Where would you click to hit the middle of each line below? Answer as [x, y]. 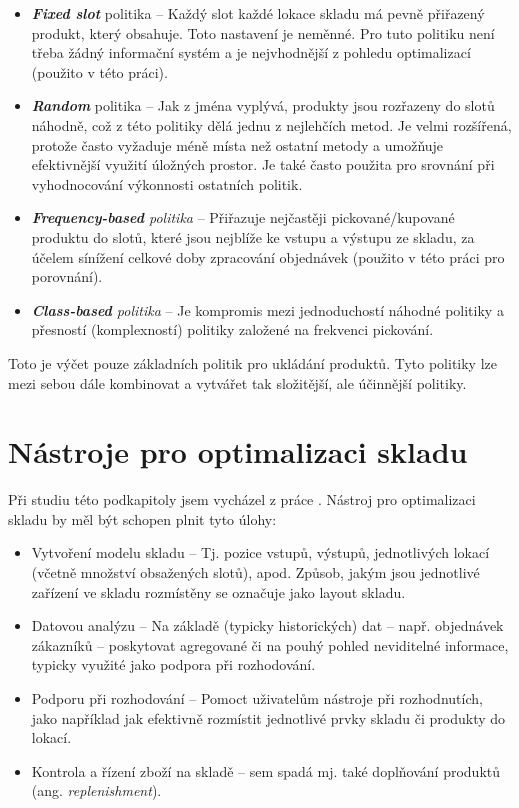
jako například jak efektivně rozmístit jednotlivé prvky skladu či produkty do [268, 717]
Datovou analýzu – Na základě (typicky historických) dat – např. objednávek [267, 625]
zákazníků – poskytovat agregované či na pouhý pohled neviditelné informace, [270, 644]
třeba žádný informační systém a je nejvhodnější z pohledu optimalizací [251, 52]
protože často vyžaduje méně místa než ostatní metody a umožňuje [237, 144]
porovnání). [67, 276]
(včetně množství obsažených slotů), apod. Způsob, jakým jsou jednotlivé [255, 572]
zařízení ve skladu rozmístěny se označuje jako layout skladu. [218, 591]
